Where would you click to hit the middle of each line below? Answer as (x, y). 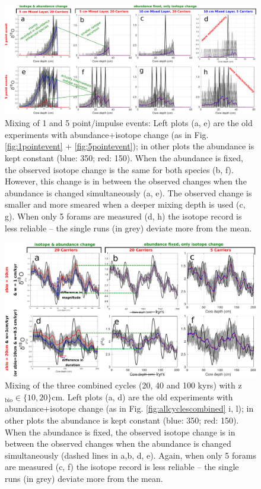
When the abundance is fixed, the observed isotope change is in (120, 432)
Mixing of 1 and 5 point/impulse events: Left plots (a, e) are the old (129, 123)
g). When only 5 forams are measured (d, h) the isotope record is (123, 216)
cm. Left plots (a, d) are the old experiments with (142, 396)
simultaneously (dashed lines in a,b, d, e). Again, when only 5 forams (130, 455)
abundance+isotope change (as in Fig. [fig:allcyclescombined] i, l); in (129, 408)
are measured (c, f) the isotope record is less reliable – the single (122, 467)
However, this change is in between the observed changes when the (126, 181)
